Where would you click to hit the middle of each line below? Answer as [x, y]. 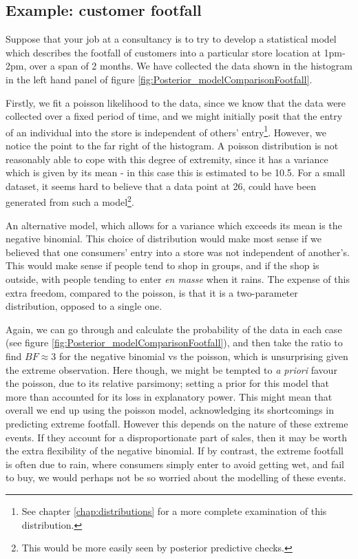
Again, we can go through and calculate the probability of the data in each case [174, 329]
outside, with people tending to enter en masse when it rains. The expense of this [178, 279]
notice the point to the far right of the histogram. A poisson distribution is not [172, 146]
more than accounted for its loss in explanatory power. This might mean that [169, 396]
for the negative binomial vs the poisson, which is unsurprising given [203, 356]
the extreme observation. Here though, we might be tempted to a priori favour [171, 369]
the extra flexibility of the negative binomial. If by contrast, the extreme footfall [175, 451]
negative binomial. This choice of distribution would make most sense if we [164, 239]
